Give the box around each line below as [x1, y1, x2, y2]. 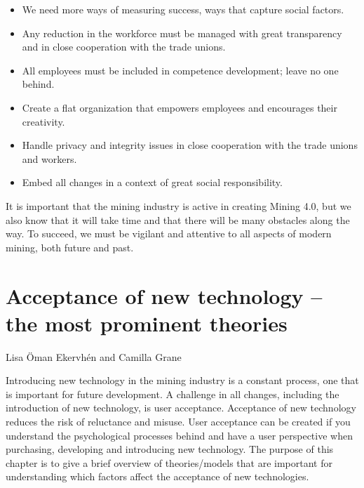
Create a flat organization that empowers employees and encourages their [22, 100, 337, 114]
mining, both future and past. [6, 239, 134, 254]
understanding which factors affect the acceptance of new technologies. [6, 469, 309, 484]
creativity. [22, 114, 65, 128]
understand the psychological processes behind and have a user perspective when [6, 428, 353, 442]
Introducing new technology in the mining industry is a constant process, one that [6, 373, 359, 388]
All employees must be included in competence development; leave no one [22, 62, 339, 77]
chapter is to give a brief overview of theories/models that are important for [6, 455, 332, 470]
